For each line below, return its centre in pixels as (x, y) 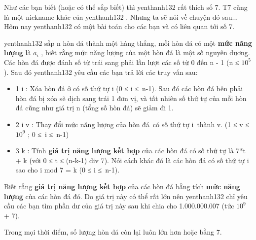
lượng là (18, 52)
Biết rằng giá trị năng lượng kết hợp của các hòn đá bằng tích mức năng (122, 186)
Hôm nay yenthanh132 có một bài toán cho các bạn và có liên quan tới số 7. (119, 26)
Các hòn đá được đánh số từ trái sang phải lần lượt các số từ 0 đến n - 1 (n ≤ (122, 62)
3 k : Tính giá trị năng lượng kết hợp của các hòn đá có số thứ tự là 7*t (130, 151)
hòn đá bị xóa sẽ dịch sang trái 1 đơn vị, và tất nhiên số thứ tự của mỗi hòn (131, 98)
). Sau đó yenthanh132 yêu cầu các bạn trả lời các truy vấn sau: (101, 72)
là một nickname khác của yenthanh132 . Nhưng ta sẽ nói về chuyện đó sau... (121, 17)
